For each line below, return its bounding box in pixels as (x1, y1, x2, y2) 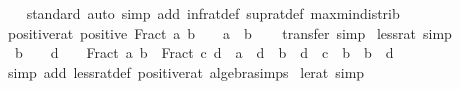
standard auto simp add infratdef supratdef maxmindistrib (26, 3, 400, 23)
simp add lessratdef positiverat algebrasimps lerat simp (7, 61, 365, 82)
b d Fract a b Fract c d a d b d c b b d (14, 42, 394, 63)
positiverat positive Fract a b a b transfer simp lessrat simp (7, 22, 452, 43)
